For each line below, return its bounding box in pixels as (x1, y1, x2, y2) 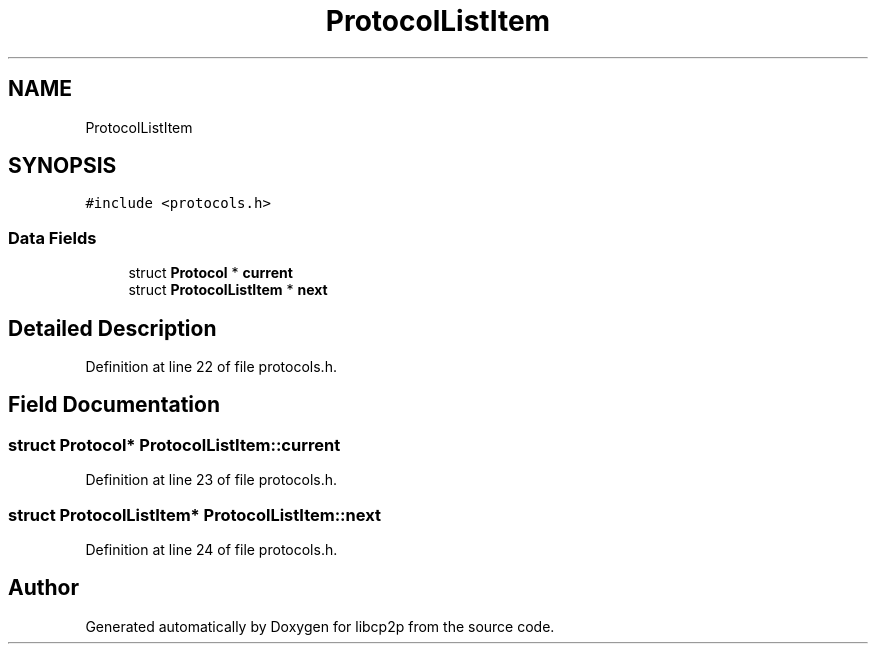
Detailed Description (8, 315, 217, 341)
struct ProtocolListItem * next (128, 281, 328, 299)
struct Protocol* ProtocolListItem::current (8, 434, 341, 455)
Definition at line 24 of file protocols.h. (85, 541, 338, 558)
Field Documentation (8, 392, 220, 418)
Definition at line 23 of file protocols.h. (85, 471, 338, 489)
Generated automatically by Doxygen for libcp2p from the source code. (85, 617, 555, 635)
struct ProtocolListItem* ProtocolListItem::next (8, 504, 381, 525)
